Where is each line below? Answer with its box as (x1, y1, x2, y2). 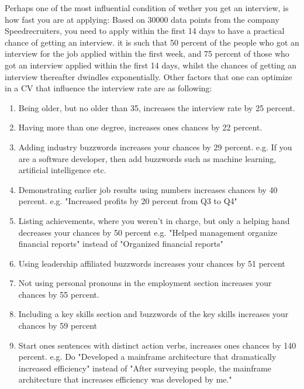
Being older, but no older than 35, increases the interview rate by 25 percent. (18, 101, 295, 113)
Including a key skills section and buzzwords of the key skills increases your (18, 308, 289, 320)
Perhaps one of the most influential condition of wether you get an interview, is (5, 2, 289, 13)
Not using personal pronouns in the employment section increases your (18, 277, 272, 289)
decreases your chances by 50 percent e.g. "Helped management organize (18, 226, 278, 238)
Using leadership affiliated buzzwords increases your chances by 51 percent (18, 257, 285, 269)
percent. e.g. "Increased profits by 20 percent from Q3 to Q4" (18, 195, 237, 207)
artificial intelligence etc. (18, 164, 106, 176)
